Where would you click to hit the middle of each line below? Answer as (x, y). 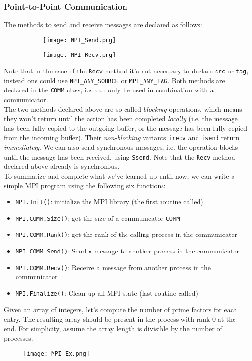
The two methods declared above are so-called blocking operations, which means (123, 109)
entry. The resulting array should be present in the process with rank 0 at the (120, 319)
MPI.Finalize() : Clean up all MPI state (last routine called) (107, 293)
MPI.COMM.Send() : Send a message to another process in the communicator (127, 251)
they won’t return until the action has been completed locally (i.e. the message (121, 118)
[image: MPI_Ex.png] (57, 354)
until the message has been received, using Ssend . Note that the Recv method (120, 156)
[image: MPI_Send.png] (80, 40)
